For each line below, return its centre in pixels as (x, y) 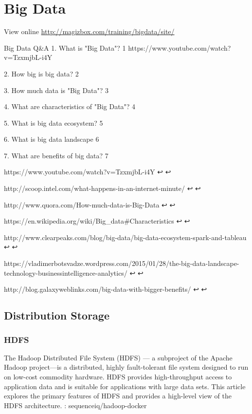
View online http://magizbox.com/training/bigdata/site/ (89, 31)
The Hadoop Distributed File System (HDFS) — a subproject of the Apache (118, 357)
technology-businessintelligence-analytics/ (66, 273)
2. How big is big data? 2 (41, 73)
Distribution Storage (57, 315)
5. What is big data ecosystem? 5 (54, 122)
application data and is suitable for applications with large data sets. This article (125, 386)
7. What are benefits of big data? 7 (56, 155)
